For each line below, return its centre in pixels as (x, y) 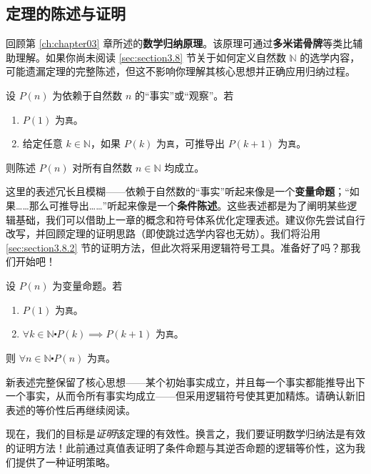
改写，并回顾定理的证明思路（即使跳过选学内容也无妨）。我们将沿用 (163, 233)
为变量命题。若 (87, 286)
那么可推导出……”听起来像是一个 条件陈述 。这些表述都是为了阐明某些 (188, 206)
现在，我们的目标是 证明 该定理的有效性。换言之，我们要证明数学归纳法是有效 (185, 434)
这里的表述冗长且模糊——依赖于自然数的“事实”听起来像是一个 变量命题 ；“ (178, 191)
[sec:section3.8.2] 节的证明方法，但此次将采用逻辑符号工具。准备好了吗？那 (178, 247)
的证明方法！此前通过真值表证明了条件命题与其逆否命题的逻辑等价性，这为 (181, 447)
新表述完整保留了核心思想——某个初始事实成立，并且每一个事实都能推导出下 (185, 381)
